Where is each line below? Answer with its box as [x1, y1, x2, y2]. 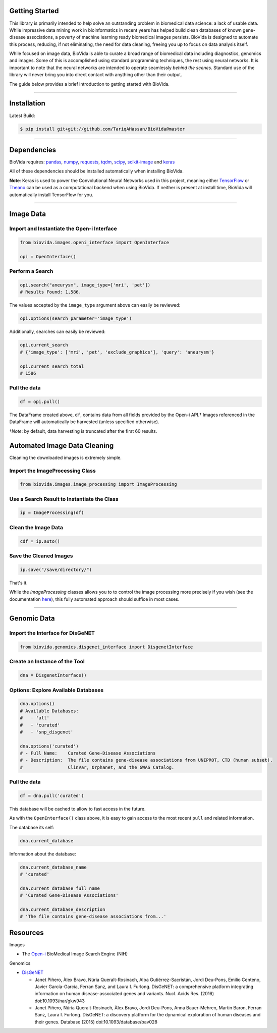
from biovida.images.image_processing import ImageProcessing [20, 482, 177, 487]
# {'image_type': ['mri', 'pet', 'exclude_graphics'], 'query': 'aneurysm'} [20, 349, 214, 355]
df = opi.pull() [20, 399, 61, 405]
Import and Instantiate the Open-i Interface [9, 225, 117, 232]
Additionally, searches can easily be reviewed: [9, 328, 106, 335]
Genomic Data [9, 614, 55, 623]
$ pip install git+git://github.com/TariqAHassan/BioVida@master [20, 126, 185, 132]
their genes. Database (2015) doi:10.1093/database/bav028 [34, 1019, 157, 1025]
